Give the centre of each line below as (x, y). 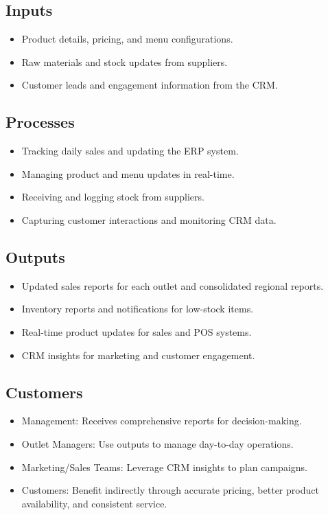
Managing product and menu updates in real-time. (128, 173)
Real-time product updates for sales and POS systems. (137, 331)
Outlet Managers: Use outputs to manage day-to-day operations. (157, 443)
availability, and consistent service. (94, 503)
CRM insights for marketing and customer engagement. (138, 355)
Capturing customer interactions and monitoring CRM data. (149, 219)
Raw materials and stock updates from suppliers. (125, 61)
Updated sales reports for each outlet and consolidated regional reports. (173, 285)
